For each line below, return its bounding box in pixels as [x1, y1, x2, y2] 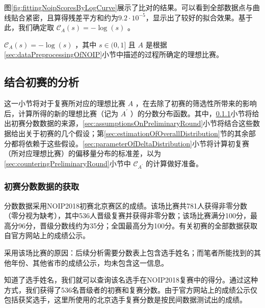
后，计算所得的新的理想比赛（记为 [4, 108, 118, 118]
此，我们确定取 [4, 22, 54, 33]
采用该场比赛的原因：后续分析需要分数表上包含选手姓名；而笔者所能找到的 [4, 247, 254, 258]
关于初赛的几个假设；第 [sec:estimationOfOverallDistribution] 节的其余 [25, 127, 249, 138]
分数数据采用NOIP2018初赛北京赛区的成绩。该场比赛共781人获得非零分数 [4, 200, 247, 211]
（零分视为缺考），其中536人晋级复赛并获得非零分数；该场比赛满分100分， [4, 210, 250, 221]
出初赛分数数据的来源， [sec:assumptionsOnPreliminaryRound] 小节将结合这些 [4, 118, 253, 129]
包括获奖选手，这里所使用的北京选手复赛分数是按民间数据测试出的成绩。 [4, 294, 247, 305]
